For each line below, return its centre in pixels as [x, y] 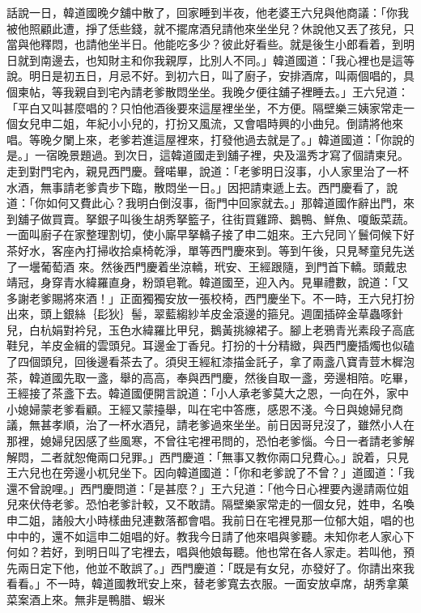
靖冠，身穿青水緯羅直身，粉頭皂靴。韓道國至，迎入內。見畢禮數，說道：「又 [208, 282]
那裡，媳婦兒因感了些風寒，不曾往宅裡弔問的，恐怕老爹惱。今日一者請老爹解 [210, 441]
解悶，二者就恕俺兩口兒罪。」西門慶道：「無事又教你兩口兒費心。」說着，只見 [208, 456]
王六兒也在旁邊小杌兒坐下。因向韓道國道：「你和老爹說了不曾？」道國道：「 [205, 473]
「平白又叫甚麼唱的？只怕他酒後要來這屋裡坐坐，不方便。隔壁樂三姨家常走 [205, 107]
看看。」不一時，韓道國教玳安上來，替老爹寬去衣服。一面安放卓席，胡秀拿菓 [208, 583]
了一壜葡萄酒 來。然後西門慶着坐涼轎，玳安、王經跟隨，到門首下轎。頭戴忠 [207, 266]
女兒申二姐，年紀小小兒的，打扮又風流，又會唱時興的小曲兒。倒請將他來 [210, 123]
